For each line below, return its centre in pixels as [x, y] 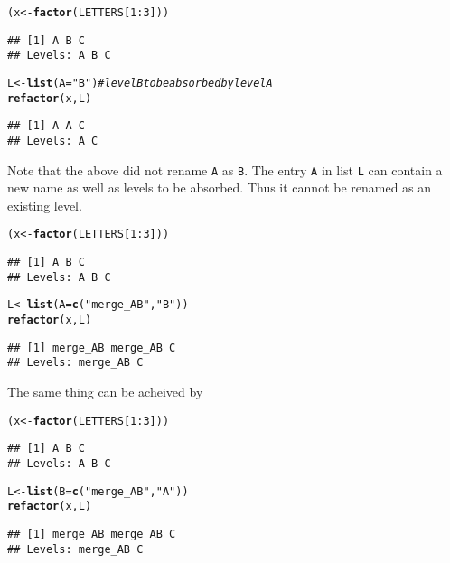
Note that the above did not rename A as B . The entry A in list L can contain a [225, 169]
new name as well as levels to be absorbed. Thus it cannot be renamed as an [220, 188]
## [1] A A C [46, 126]
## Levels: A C [53, 141]
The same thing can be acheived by [105, 392]
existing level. [45, 205]
